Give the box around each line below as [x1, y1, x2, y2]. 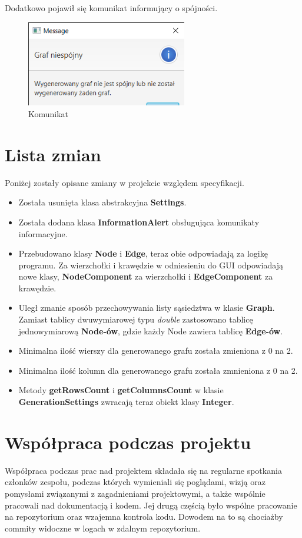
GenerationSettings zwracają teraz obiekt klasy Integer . [18, 396, 234, 408]
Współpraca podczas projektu [5, 430, 251, 454]
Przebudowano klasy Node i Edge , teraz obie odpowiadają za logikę [18, 247, 268, 260]
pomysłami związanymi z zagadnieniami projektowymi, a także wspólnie [5, 487, 266, 499]
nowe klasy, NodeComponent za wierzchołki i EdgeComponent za [18, 270, 273, 283]
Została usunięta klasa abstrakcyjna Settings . [18, 196, 187, 208]
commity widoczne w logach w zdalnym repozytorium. [5, 522, 201, 534]
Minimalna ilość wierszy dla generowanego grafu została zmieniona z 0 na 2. [18, 344, 293, 357]
